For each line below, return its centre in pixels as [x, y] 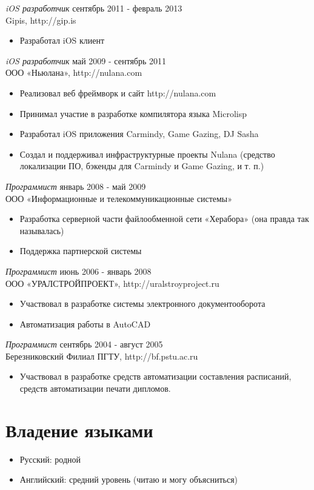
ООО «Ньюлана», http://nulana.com [74, 72]
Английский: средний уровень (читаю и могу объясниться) [129, 479]
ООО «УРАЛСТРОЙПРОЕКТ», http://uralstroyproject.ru [112, 283]
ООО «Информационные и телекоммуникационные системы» [119, 198]
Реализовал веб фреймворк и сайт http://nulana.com [118, 92]
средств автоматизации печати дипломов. [95, 388]
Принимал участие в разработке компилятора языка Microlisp [133, 113]
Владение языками [79, 430]
